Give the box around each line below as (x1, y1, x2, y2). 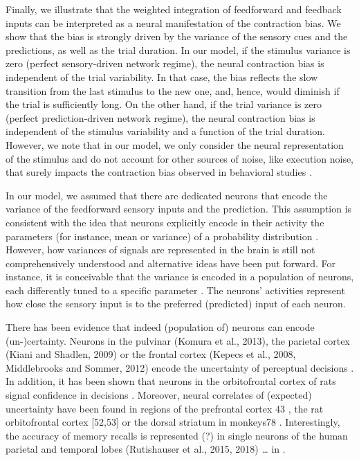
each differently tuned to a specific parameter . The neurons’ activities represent (6, 282, 345, 297)
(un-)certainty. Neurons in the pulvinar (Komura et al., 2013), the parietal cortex (6, 333, 350, 347)
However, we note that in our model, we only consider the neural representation (6, 137, 344, 152)
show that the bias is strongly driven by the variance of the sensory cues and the (6, 29, 348, 44)
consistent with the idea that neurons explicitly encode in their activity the (6, 215, 324, 229)
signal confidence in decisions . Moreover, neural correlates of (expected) (6, 388, 312, 402)
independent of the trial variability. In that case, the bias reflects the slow (6, 69, 318, 84)
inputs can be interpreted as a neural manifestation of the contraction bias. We (6, 15, 341, 30)
